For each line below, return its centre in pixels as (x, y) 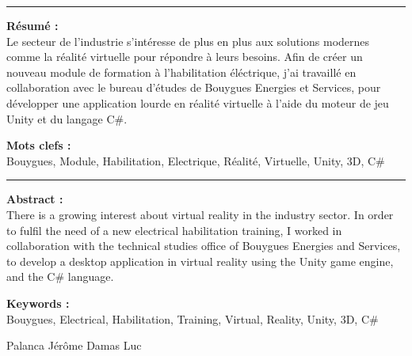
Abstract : (35, 199)
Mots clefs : (39, 145)
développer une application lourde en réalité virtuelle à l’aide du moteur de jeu (198, 102)
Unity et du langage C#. (67, 118)
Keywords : (38, 303)
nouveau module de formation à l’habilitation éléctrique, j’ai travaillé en (181, 72)
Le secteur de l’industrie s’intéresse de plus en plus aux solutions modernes (188, 41)
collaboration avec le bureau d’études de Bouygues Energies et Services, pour (194, 87)
